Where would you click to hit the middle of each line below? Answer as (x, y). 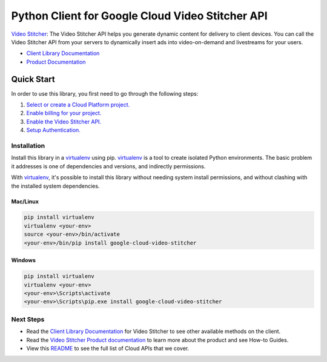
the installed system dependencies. (55, 186)
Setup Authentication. (54, 130)
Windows (23, 260)
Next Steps (28, 319)
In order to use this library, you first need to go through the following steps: (105, 93)
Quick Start (33, 79)
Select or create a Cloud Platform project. (78, 105)
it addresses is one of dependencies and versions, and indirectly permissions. (108, 166)
